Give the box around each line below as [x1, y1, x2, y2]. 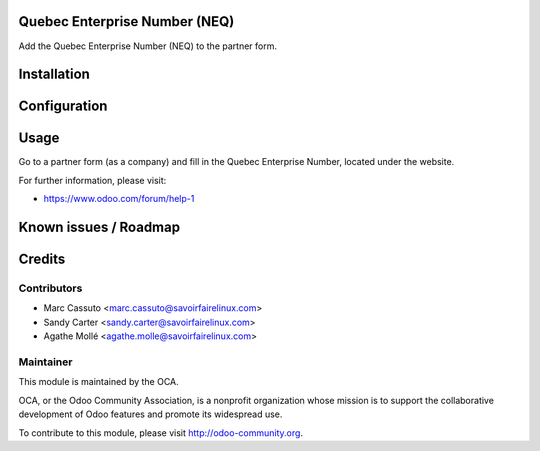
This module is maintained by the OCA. [18, 376, 179, 388]
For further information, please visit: [18, 174, 167, 186]
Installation [18, 66, 90, 83]
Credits [18, 251, 66, 268]
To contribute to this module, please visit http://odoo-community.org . [18, 426, 304, 439]
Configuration [18, 98, 108, 115]
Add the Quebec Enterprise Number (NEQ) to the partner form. [18, 40, 277, 52]
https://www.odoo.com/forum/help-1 [43, 193, 195, 205]
